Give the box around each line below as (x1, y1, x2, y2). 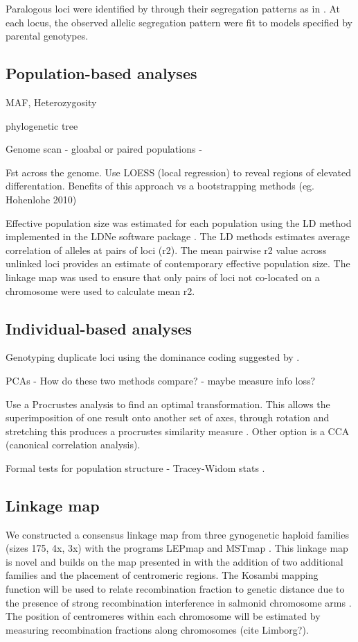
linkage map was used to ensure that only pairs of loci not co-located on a (6, 269, 320, 284)
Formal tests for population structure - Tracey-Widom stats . (6, 460, 265, 475)
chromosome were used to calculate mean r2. (6, 283, 195, 298)
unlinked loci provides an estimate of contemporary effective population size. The (6, 256, 350, 271)
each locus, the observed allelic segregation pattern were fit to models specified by (6, 15, 352, 29)
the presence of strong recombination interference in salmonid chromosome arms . (6, 595, 352, 609)
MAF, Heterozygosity (6, 94, 97, 109)
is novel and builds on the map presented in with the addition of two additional (6, 554, 343, 568)
